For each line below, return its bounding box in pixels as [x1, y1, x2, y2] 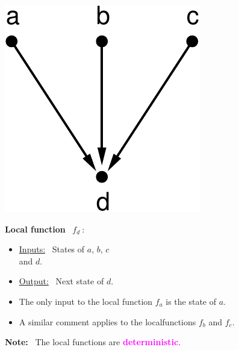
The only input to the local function [19, 295, 153, 307]
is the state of [166, 295, 217, 307]
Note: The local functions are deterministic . [5, 336, 181, 348]
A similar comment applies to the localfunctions [19, 315, 196, 328]
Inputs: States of [19, 243, 85, 255]
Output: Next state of [19, 275, 104, 287]
